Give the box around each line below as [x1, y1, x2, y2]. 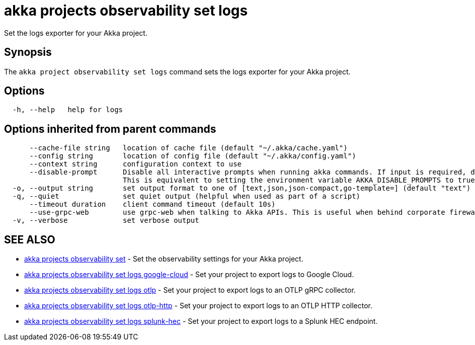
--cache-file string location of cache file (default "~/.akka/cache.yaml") [29, 144, 348, 152]
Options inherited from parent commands [4, 122, 216, 135]
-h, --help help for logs [12, 106, 123, 114]
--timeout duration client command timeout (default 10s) [29, 200, 276, 209]
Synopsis [4, 46, 52, 59]
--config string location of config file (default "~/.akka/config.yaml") [29, 152, 356, 160]
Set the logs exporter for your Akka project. [4, 28, 147, 37]
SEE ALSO [4, 233, 55, 246]
